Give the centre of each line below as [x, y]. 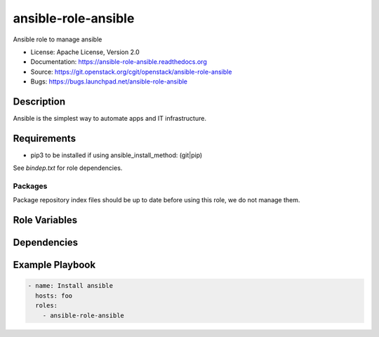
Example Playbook [54, 265]
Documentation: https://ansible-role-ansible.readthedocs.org [119, 62]
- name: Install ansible [71, 286]
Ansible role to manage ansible [58, 39]
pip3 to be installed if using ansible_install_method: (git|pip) [117, 155]
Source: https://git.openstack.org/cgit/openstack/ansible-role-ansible [131, 72]
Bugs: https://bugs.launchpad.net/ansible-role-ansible [109, 81]
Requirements [45, 138]
